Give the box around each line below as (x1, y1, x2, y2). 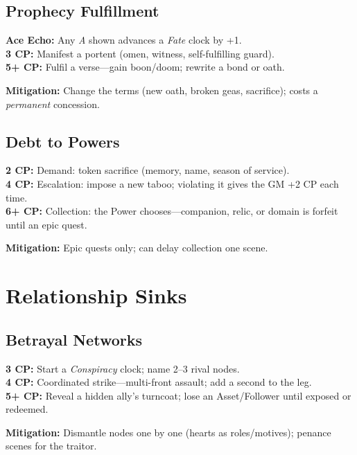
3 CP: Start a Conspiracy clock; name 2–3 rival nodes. (6, 361, 240, 375)
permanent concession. (6, 96, 100, 111)
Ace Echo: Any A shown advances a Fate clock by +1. (6, 33, 242, 47)
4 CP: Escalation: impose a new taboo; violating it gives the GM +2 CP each (6, 176, 339, 190)
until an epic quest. (6, 217, 87, 231)
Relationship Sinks (6, 281, 187, 310)
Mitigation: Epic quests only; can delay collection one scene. (6, 240, 268, 255)
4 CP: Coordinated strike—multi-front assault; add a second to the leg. (6, 375, 312, 389)
